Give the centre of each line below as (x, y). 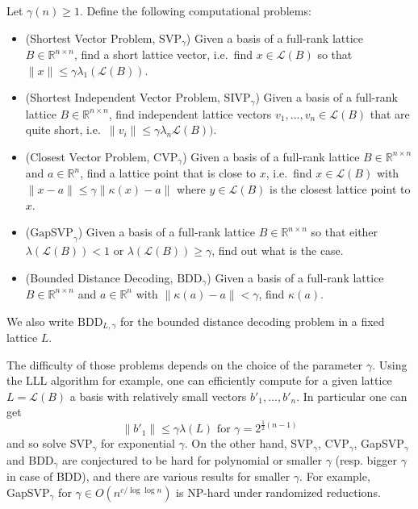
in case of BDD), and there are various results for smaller (148, 476)
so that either (345, 232)
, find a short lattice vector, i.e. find (163, 54)
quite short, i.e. (63, 129)
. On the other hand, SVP (249, 443)
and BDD (30, 459)
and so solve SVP (50, 443)
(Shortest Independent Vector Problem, (123, 97)
